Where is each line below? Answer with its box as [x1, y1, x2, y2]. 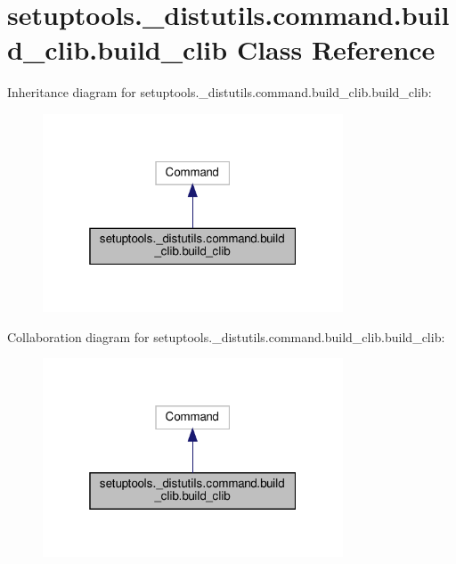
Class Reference [236, 31, 436, 68]
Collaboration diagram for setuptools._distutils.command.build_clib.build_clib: [7, 327, 445, 346]
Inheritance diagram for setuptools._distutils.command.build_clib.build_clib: [7, 83, 432, 102]
